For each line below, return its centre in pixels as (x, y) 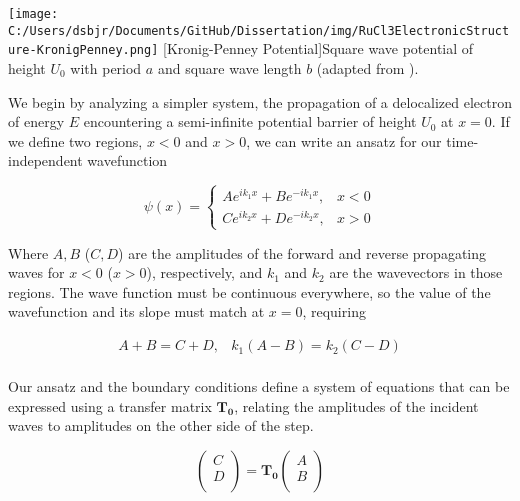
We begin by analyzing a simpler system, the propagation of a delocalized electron (260, 101)
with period (106, 67)
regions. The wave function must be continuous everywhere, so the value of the (249, 291)
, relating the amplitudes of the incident (356, 405)
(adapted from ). (367, 67)
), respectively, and (204, 272)
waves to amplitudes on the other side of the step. (161, 425)
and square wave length (229, 67)
